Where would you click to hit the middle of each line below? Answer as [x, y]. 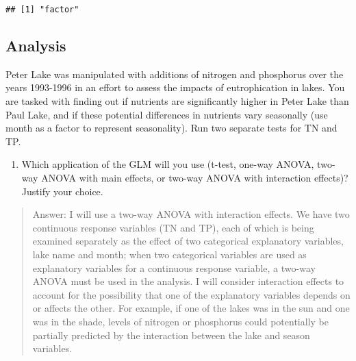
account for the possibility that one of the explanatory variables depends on [191, 294]
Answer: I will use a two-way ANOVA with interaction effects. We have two [191, 214]
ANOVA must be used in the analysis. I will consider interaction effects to [188, 281]
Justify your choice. [62, 191]
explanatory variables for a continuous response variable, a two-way [174, 267]
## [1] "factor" [42, 10]
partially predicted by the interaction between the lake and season [171, 335]
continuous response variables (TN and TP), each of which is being [173, 227]
